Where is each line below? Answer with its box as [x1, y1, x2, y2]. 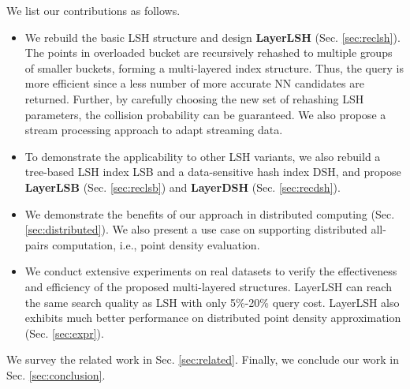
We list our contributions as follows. [6, 2, 181, 18]
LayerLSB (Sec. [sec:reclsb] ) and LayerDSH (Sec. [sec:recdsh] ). [24, 178, 341, 195]
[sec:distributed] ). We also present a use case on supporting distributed [24, 221, 367, 238]
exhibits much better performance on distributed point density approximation [24, 309, 401, 326]
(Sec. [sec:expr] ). [24, 324, 104, 341]
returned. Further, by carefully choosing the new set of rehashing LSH [24, 90, 364, 107]
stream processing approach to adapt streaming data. [24, 122, 283, 138]
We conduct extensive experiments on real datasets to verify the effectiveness [24, 263, 397, 279]
